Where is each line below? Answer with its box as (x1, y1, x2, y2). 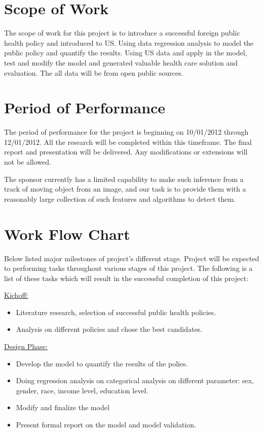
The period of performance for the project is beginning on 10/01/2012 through (4, 127, 249, 137)
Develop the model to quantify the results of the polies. (16, 358, 188, 368)
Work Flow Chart (4, 223, 130, 244)
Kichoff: (4, 290, 28, 300)
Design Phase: (4, 341, 48, 352)
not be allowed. (4, 157, 51, 167)
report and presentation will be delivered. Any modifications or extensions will (4, 146, 248, 157)
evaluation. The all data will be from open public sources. (4, 67, 183, 78)
